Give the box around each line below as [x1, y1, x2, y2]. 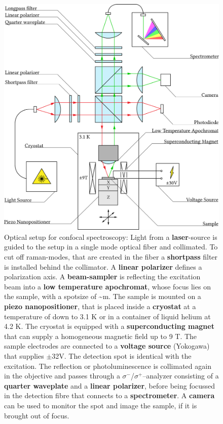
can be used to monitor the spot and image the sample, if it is [4, 400, 197, 410]
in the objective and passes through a [4, 370, 120, 381]
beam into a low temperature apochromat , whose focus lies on [4, 281, 211, 291]
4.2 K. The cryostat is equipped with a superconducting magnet [4, 321, 214, 331]
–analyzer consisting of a [142, 370, 219, 381]
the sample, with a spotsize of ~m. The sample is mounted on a [4, 291, 201, 302]
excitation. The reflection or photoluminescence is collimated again [4, 360, 211, 371]
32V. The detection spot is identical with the [52, 350, 192, 361]
